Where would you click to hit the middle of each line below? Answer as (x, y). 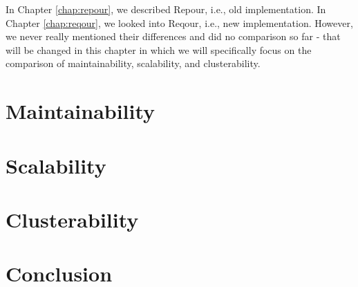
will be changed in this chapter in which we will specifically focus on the (159, 49)
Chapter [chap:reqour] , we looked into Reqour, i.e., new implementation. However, (179, 22)
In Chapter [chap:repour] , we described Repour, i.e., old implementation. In (166, 9)
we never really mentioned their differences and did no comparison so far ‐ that (173, 36)
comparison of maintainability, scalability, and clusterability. (133, 63)
